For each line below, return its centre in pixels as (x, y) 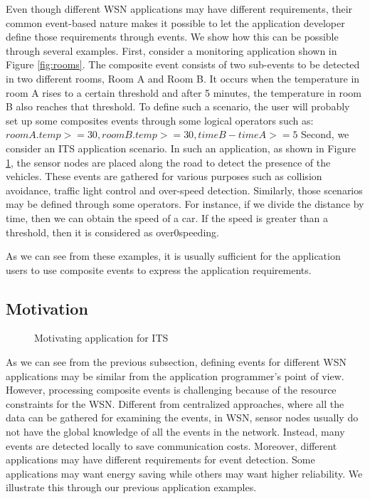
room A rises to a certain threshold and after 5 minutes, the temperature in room (184, 92)
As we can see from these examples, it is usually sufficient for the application (173, 256)
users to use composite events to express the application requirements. (159, 269)
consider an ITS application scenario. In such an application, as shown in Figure (181, 148)
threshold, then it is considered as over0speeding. (112, 232)
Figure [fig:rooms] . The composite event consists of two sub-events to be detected (183, 64)
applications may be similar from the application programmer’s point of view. (175, 375)
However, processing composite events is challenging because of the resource (171, 390)
